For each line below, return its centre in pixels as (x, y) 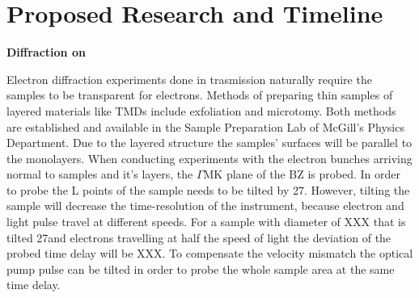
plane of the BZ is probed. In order (313, 174)
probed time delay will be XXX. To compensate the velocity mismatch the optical (210, 253)
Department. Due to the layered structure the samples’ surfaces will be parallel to (209, 143)
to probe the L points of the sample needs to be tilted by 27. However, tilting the (208, 189)
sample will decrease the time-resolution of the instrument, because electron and (205, 206)
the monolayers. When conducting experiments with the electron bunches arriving (209, 158)
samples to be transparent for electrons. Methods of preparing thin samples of (200, 95)
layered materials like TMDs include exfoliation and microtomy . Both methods (201, 110)
